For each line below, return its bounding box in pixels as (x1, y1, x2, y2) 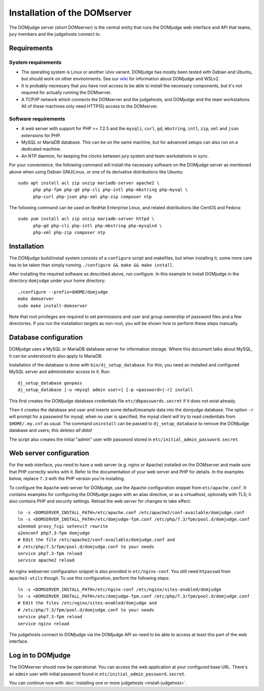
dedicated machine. (21, 146, 62, 152)
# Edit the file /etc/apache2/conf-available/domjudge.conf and (18, 537, 176, 542)
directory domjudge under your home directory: (9, 278, 106, 283)
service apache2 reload (18, 558, 75, 563)
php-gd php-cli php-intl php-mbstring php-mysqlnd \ (33, 223, 162, 228)
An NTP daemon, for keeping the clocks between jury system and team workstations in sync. (21, 153, 209, 159)
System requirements (9, 59, 62, 65)
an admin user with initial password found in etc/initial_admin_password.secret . (9, 671, 186, 677)
